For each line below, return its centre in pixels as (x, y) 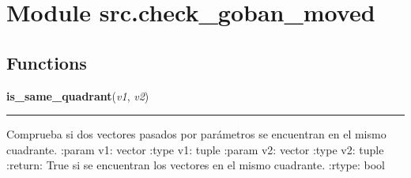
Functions (47, 62)
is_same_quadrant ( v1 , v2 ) (78, 95)
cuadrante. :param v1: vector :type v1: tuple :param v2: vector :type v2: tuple (195, 149)
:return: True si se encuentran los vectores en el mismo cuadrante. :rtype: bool (196, 165)
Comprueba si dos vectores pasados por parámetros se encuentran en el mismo (196, 134)
